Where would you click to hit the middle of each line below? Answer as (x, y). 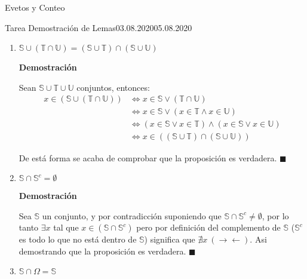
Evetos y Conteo (35, 7)
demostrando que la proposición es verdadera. (102, 251)
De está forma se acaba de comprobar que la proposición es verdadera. (148, 157)
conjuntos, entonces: (113, 87)
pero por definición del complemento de (208, 227)
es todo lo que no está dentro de (78, 239)
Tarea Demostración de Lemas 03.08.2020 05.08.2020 (99, 27)
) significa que (170, 239)
